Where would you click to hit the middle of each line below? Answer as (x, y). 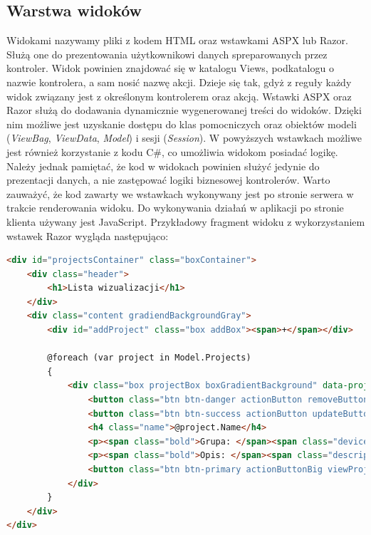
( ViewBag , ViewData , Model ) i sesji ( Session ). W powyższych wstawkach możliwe (184, 138)
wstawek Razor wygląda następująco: (88, 235)
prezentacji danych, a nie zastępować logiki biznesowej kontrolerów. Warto (168, 180)
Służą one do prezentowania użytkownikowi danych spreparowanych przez (167, 54)
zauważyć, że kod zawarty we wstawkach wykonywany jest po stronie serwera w (180, 193)
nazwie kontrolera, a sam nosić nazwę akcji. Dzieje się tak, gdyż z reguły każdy (179, 82)
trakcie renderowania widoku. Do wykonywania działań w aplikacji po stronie (175, 208)
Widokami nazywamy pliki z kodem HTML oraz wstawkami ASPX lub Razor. (177, 40)
